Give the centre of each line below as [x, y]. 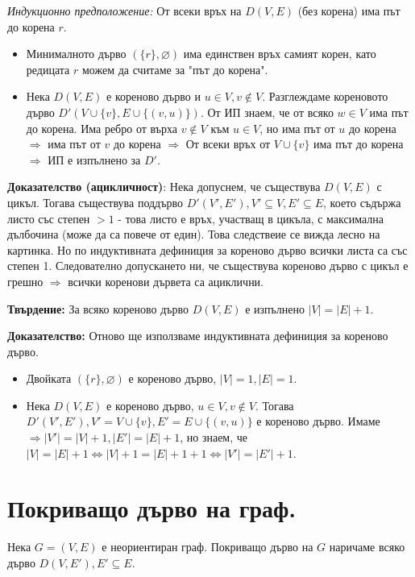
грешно [25, 281]
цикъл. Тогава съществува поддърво [95, 202]
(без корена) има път [349, 10]
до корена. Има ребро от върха [102, 128]
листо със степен [49, 218]
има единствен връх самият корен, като [280, 54]
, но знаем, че [214, 437]
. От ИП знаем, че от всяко [267, 112]
